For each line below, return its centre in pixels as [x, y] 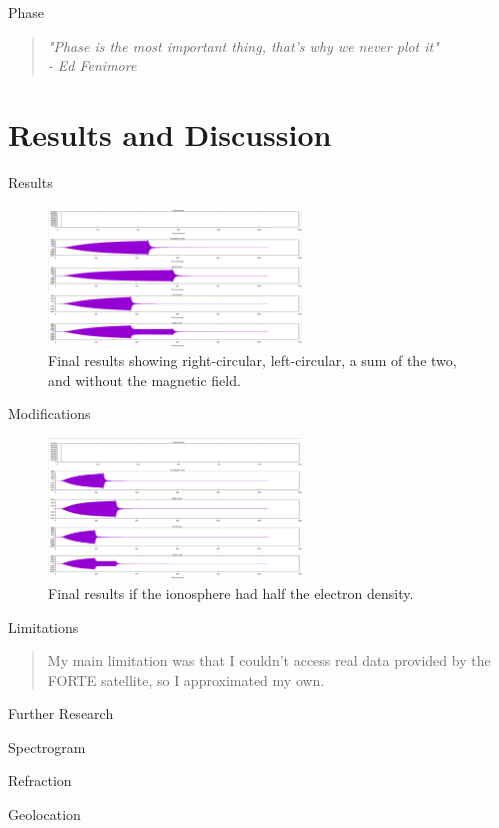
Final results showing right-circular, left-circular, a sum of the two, [252, 360]
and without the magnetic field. [144, 379]
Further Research [61, 713]
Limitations [43, 626]
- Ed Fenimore [92, 65]
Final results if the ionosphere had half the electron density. [231, 592]
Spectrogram [47, 746]
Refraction [40, 780]
